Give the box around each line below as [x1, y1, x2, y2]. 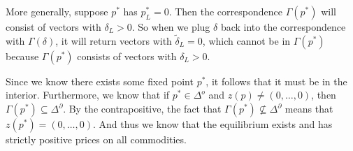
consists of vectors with [77, 48, 177, 63]
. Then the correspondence [168, 4, 282, 18]
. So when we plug [131, 20, 210, 34]
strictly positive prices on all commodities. [6, 132, 187, 146]
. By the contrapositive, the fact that [63, 101, 222, 115]
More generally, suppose [6, 4, 108, 18]
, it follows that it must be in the [206, 73, 347, 88]
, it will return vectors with [55, 33, 172, 48]
